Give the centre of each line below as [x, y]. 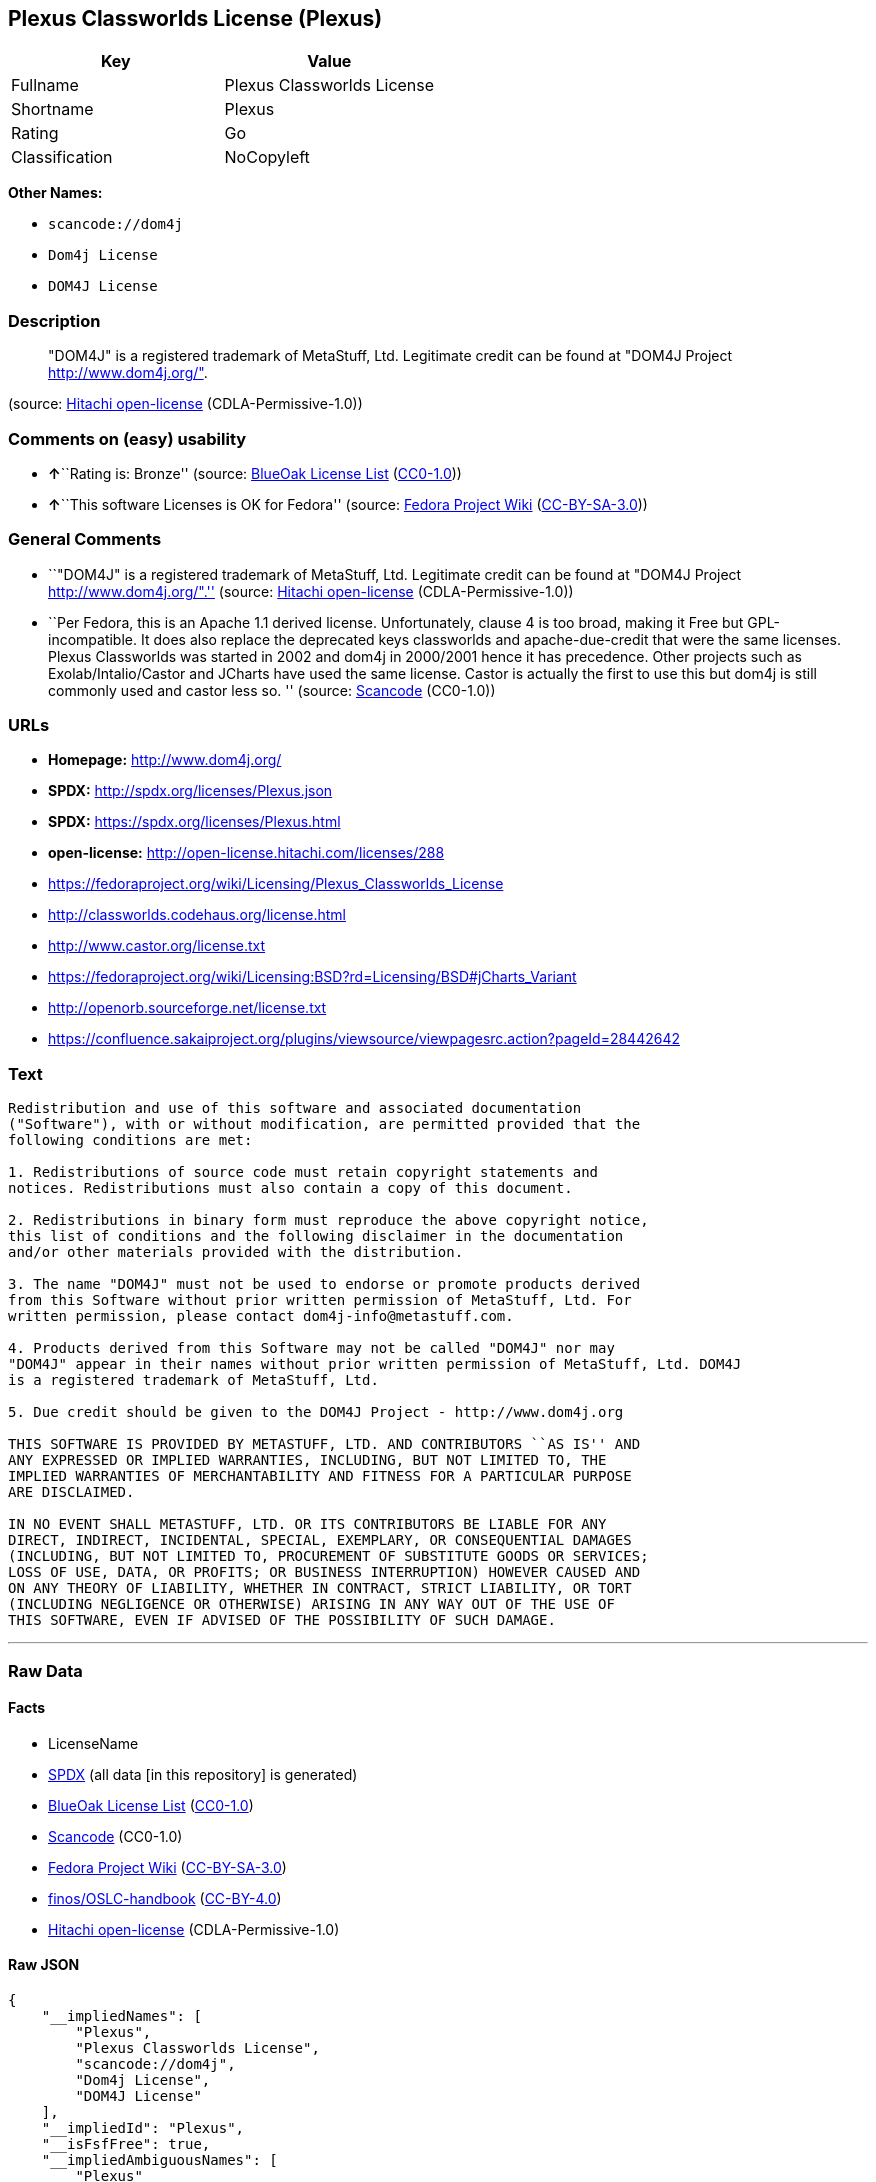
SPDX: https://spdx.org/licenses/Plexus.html [194, 822]
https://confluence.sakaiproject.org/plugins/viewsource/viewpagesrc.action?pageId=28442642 [364, 1039]
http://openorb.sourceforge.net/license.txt [187, 1008]
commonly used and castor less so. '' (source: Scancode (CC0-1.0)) [272, 690]
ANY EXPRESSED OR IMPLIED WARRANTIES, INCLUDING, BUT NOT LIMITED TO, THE [307, 1460]
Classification [62, 157]
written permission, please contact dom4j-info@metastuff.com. [261, 1316]
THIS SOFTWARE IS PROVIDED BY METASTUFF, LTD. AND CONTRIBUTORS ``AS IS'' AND [324, 1444]
